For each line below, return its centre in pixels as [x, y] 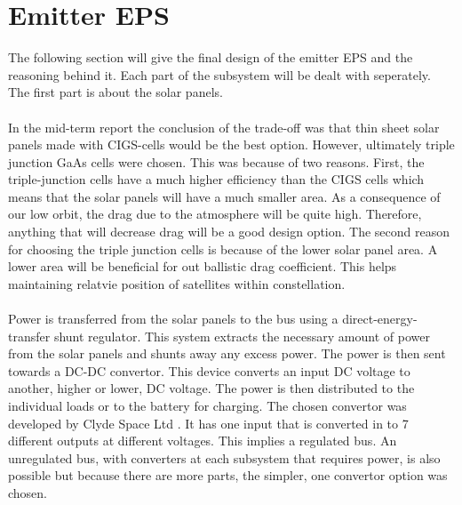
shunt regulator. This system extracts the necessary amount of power [242, 336]
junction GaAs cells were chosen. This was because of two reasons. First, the [216, 161]
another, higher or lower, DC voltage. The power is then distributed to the [211, 388]
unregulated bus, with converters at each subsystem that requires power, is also [224, 457]
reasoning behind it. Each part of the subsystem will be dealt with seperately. [219, 74]
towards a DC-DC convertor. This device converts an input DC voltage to [209, 370]
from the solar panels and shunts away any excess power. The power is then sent [227, 353]
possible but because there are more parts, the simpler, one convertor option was [228, 475]
